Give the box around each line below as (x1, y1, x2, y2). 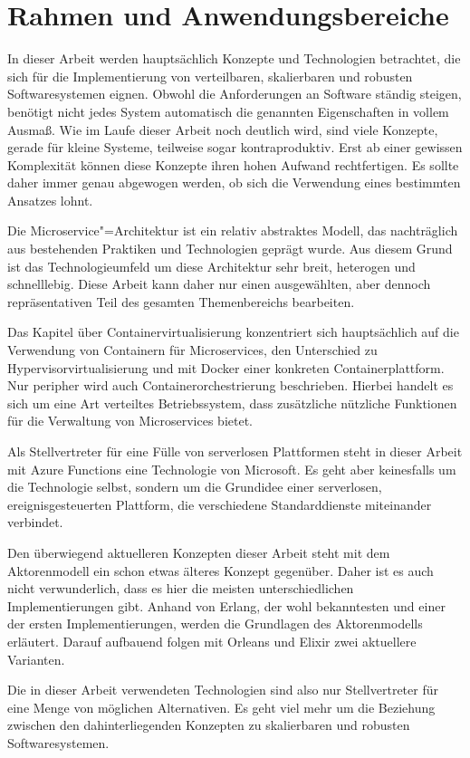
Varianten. (7, 649, 65, 668)
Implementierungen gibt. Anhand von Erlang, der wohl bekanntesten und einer (7, 596, 446, 615)
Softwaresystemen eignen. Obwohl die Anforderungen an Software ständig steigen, (7, 84, 462, 103)
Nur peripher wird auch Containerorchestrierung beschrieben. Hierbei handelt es (7, 376, 454, 395)
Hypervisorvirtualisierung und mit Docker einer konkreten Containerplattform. (7, 358, 445, 377)
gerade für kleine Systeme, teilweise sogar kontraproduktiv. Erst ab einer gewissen (7, 138, 463, 157)
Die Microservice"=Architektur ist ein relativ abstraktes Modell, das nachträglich (7, 221, 458, 240)
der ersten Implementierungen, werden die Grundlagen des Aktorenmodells (7, 614, 423, 633)
